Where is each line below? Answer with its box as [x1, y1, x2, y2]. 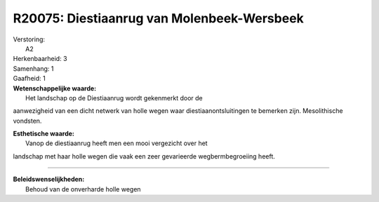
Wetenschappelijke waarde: [13, 84, 97, 93]
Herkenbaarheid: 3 [13, 55, 67, 63]
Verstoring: [13, 35, 46, 43]
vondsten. [13, 116, 42, 125]
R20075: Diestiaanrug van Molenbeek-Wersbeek [13, 11, 305, 26]
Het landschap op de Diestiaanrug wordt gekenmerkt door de [25, 93, 203, 102]
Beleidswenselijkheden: [13, 175, 85, 184]
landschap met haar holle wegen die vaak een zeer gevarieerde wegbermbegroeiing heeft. [13, 151, 275, 161]
